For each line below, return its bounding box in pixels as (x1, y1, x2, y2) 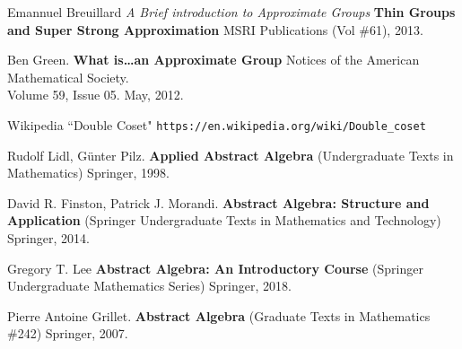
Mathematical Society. (7, 67, 129, 86)
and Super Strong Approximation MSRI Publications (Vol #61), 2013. (7, 20, 423, 39)
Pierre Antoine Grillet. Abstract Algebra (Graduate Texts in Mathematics (7, 306, 431, 325)
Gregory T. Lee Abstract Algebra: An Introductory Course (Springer (7, 258, 423, 277)
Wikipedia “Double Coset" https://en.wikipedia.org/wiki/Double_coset (7, 115, 426, 134)
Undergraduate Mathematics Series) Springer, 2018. (7, 276, 292, 295)
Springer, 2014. (7, 229, 90, 247)
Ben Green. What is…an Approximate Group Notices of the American (7, 50, 420, 69)
